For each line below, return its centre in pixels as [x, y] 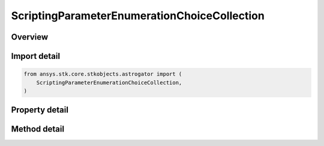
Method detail [38, 129]
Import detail [35, 56]
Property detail [40, 110]
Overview [30, 37]
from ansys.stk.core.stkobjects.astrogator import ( [103, 74]
